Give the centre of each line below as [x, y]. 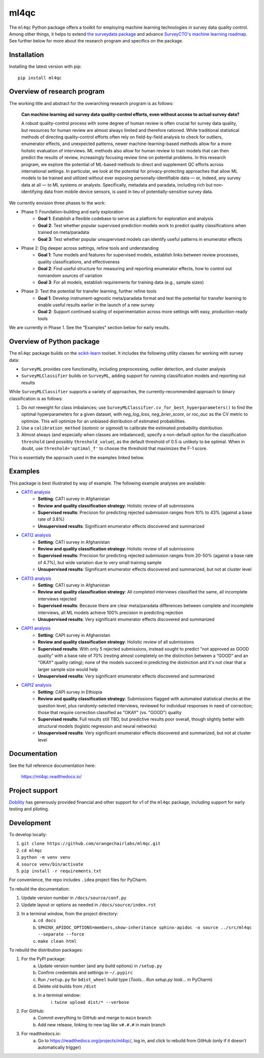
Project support [33, 791]
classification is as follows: [36, 399]
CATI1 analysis [36, 492]
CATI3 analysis [36, 578]
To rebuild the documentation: [39, 889]
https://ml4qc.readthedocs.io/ [52, 776]
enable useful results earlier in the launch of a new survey [96, 305]
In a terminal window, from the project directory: [70, 914]
